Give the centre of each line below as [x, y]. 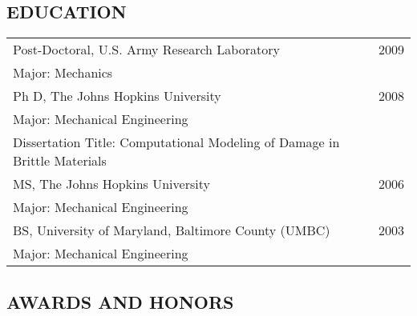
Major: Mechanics [63, 73]
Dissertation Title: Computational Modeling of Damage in [176, 142]
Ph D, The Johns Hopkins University [117, 96]
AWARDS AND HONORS [120, 301]
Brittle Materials [60, 161]
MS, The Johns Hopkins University [111, 184]
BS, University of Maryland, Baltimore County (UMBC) [172, 230]
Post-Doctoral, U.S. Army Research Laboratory [146, 50]
